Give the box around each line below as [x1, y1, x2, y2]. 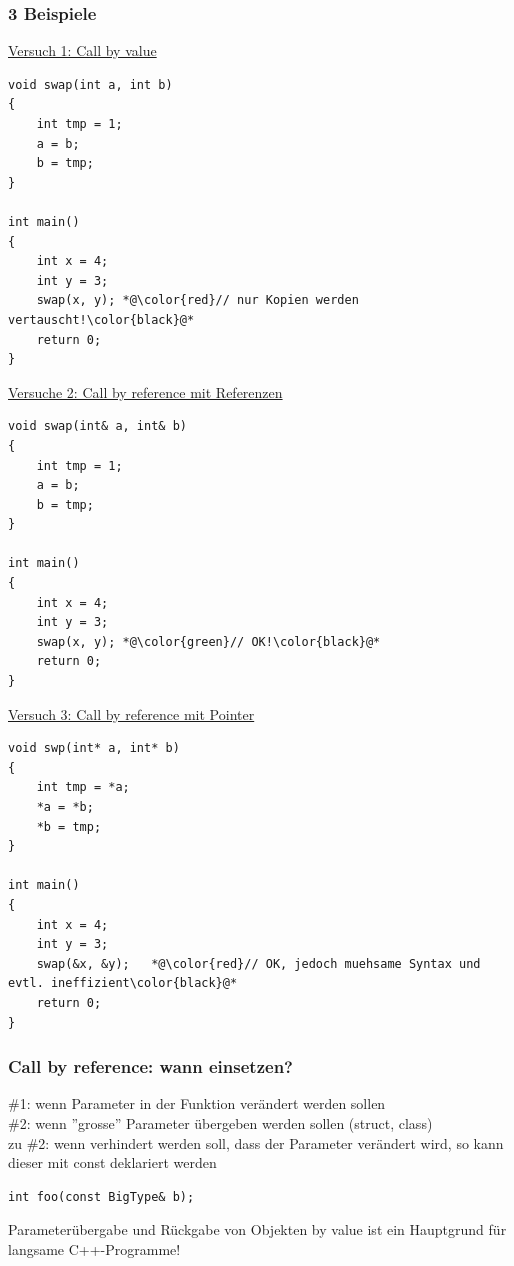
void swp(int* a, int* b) [8, 741, 180, 756]
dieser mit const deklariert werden [8, 1152, 217, 1173]
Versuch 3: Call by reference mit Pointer [8, 703, 255, 724]
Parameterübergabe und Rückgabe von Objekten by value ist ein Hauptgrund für [8, 1219, 507, 1240]
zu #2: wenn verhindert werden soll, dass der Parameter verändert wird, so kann [8, 1132, 504, 1153]
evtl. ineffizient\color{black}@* [8, 976, 238, 991]
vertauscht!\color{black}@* [8, 312, 195, 327]
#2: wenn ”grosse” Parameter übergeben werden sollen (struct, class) [8, 1112, 433, 1133]
